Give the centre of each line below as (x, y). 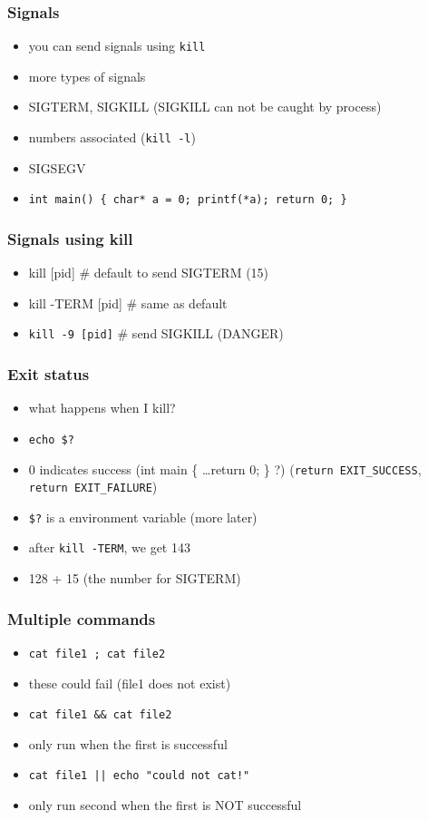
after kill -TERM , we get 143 (109, 547)
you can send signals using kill (117, 46)
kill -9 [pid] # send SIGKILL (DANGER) (156, 333)
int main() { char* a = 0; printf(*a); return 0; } (188, 200)
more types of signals (87, 76)
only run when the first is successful (128, 743)
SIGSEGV (57, 167)
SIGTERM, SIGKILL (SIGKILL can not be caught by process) (205, 107)
